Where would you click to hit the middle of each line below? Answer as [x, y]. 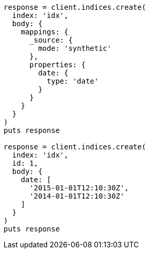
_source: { [51, 40]
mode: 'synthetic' [75, 48]
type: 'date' [73, 81]
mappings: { [45, 32]
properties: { [58, 65]
